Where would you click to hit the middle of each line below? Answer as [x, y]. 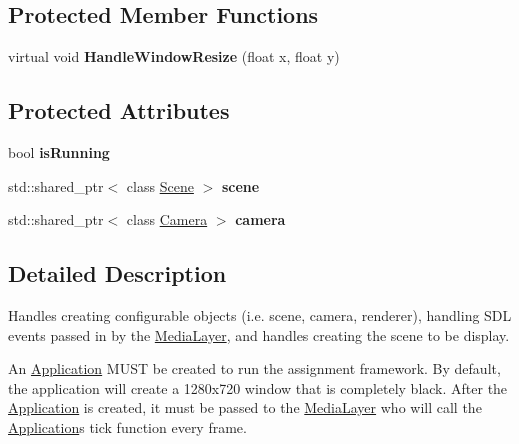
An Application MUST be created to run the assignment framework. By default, [254, 368]
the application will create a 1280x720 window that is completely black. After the [258, 387]
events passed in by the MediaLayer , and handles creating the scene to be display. [259, 334]
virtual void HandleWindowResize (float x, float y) [174, 56]
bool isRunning [59, 152]
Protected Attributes [119, 110]
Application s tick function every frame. [127, 426]
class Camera [167, 219]
